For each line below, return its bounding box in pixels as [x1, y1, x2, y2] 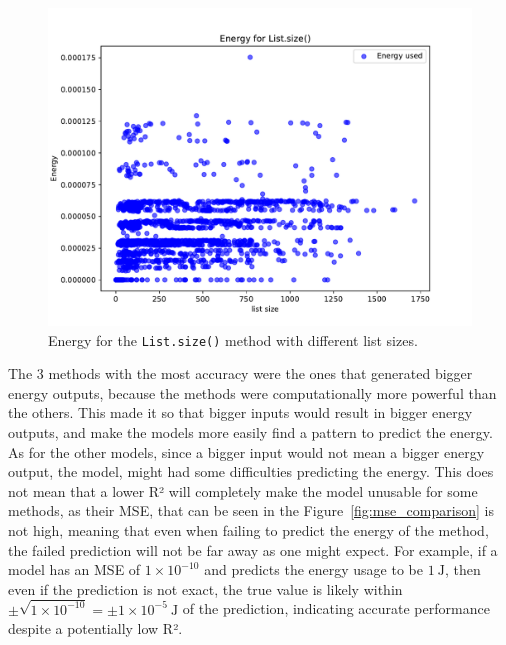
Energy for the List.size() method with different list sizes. [48, 329, 418, 350]
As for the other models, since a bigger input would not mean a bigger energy [8, 441, 485, 462]
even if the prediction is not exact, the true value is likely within [8, 578, 403, 599]
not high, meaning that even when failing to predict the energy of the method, [8, 520, 489, 540]
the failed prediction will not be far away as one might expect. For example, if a [8, 539, 498, 560]
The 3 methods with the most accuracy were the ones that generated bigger [8, 363, 473, 384]
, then [444, 559, 481, 580]
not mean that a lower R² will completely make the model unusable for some [8, 480, 478, 501]
